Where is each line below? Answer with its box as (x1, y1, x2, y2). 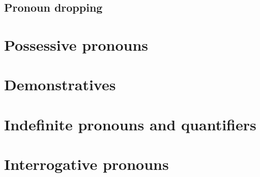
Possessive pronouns (4, 34, 149, 55)
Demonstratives (4, 74, 116, 95)
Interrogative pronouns (4, 154, 169, 174)
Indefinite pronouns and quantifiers (4, 114, 256, 134)
